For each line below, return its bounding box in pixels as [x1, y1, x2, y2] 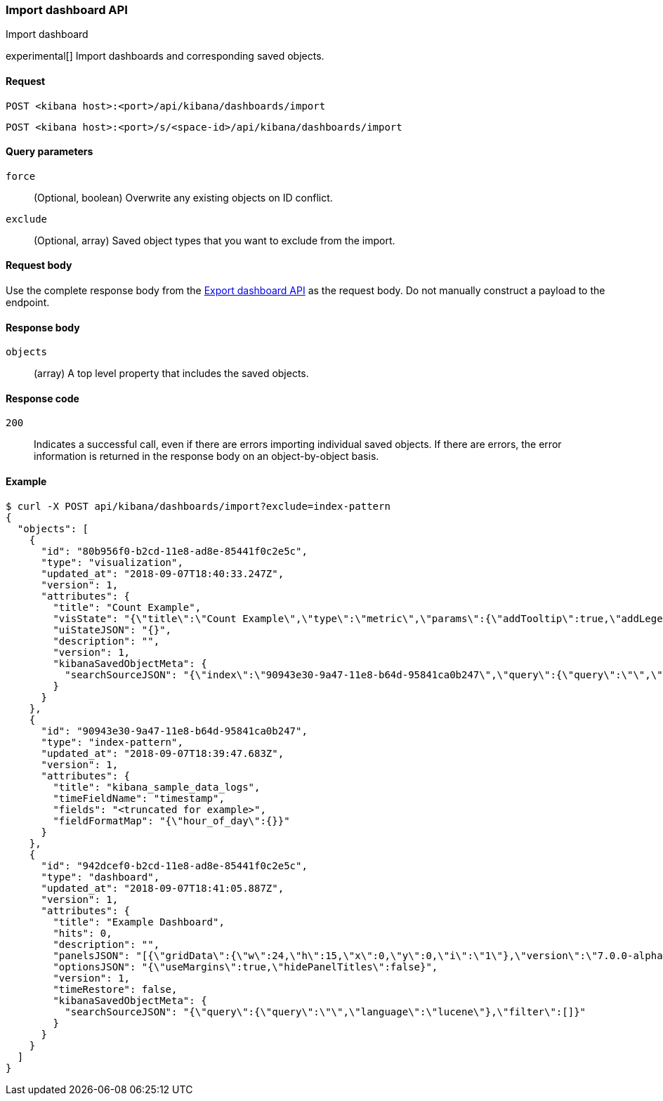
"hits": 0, [53, 927, 112, 939]
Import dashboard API [6, 3, 128, 17]
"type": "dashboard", [41, 871, 160, 883]
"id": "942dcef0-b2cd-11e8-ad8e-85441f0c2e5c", [41, 859, 308, 871]
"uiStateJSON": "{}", [53, 624, 172, 635]
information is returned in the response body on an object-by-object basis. [34, 450, 379, 463]
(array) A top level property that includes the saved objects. [34, 367, 309, 380]
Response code [6, 392, 79, 404]
